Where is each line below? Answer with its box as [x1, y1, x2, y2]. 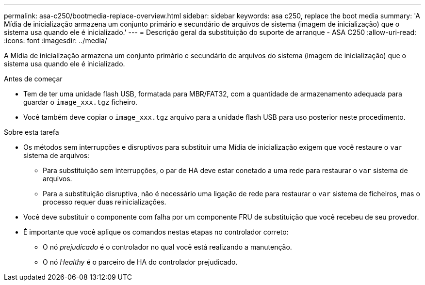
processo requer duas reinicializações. [43, 198, 166, 206]
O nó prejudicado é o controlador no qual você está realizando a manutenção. [43, 243, 292, 251]
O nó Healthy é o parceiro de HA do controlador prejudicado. [43, 258, 238, 266]
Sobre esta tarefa [4, 128, 59, 136]
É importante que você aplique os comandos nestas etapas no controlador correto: [23, 228, 289, 236]
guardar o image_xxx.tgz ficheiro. [23, 98, 138, 106]
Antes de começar [4, 75, 63, 83]
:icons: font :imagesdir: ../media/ [4, 36, 107, 45]
